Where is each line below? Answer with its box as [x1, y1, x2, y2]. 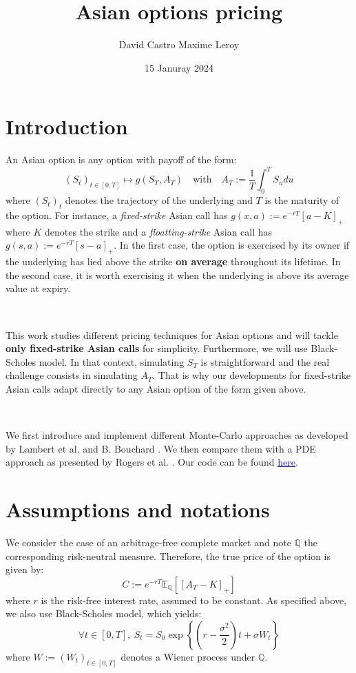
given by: [6, 562, 44, 577]
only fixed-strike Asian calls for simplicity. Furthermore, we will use [6, 341, 308, 355]
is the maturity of [264, 193, 339, 207]
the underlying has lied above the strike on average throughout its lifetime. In [6, 254, 341, 269]
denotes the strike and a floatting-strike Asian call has [45, 224, 273, 238]
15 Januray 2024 [144, 60, 214, 74]
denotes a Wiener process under [121, 649, 255, 663]
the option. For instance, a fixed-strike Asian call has [6, 207, 228, 222]
